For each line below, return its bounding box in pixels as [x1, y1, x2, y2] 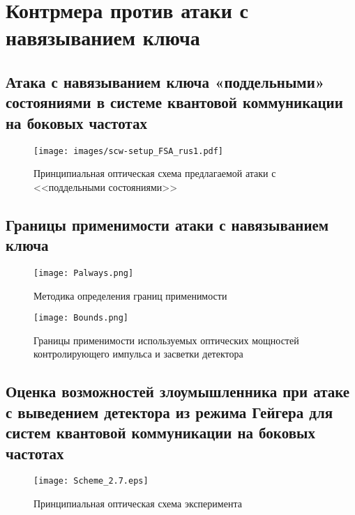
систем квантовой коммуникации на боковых [6, 422, 315, 443]
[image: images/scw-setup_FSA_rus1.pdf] [33, 146, 224, 156]
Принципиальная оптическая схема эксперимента [33, 496, 242, 511]
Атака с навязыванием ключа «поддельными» [6, 70, 325, 92]
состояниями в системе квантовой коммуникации [6, 91, 343, 113]
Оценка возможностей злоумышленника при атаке [6, 381, 350, 402]
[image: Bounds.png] [33, 313, 129, 323]
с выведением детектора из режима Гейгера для [6, 401, 333, 422]
